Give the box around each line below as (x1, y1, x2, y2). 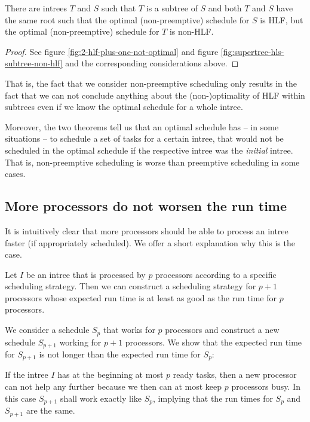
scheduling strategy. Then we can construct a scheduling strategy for (5, 280, 256, 292)
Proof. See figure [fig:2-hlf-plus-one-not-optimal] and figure (5, 45, 219, 57)
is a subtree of (146, 2, 198, 14)
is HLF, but (260, 13, 303, 26)
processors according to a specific (155, 268, 277, 280)
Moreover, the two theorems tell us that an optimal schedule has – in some (5, 120, 279, 133)
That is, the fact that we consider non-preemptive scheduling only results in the (5, 77, 297, 89)
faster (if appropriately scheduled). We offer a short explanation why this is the (5, 236, 295, 249)
